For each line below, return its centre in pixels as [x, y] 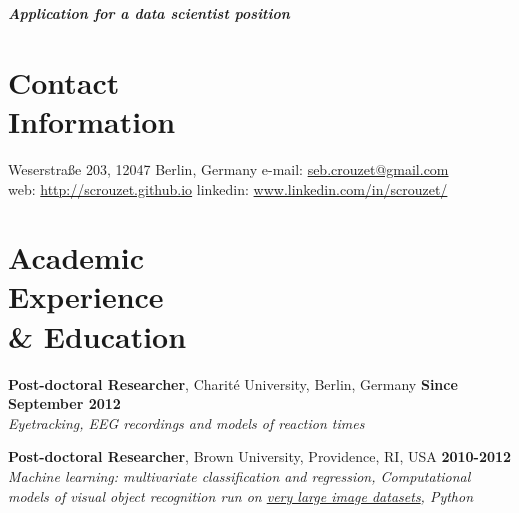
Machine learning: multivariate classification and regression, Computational [239, 475]
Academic [76, 257]
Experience [86, 296]
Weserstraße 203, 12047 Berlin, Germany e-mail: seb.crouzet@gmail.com [228, 168]
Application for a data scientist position [149, 13]
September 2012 [64, 403]
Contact [64, 81]
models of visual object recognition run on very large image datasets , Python [241, 495]
